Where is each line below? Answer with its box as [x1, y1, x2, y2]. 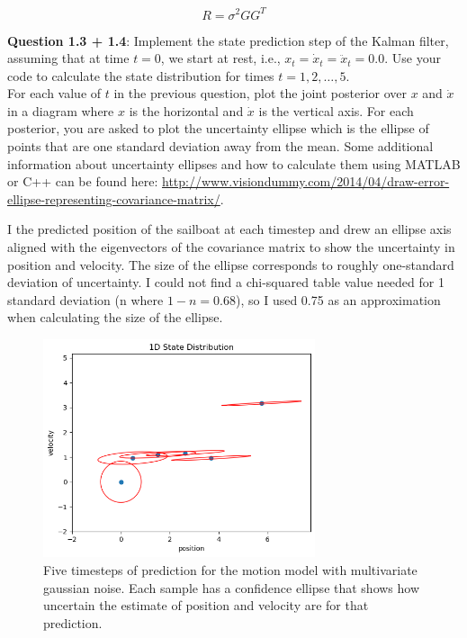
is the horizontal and [129, 101, 244, 120]
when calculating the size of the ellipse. [7, 308, 223, 327]
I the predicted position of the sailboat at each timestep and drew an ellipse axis [7, 220, 452, 238]
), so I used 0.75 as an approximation [236, 290, 441, 309]
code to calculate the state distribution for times [7, 66, 274, 85]
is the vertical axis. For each [258, 101, 414, 120]
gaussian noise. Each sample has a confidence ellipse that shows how [43, 578, 420, 597]
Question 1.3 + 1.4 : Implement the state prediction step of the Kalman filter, [7, 31, 449, 49]
